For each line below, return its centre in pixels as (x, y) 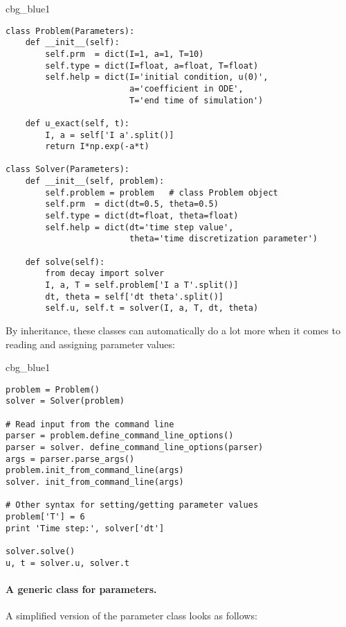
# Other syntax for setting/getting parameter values (132, 505)
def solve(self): (65, 262)
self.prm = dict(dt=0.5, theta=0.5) (132, 204)
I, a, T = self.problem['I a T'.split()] (142, 285)
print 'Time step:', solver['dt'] (85, 528)
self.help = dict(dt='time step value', (139, 227)
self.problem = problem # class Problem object (162, 192)
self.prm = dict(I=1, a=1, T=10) (125, 54)
